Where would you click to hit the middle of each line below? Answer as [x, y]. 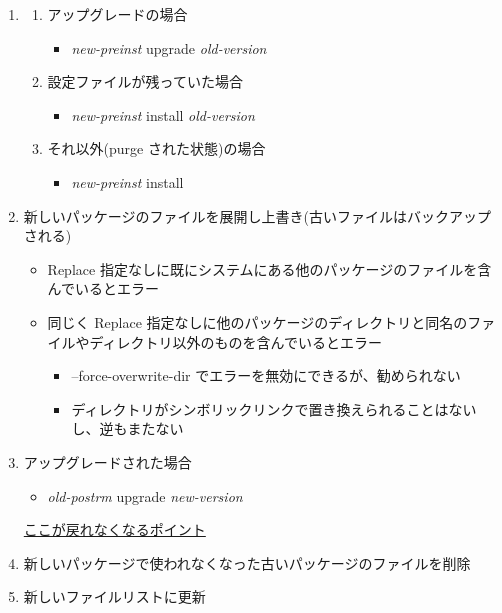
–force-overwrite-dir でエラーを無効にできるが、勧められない [266, 375]
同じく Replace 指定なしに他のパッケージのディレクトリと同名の [257, 321]
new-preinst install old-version [163, 114]
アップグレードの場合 [117, 14]
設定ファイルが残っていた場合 [145, 81]
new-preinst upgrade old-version [169, 47]
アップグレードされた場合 [107, 461]
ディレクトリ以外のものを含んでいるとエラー [235, 341]
